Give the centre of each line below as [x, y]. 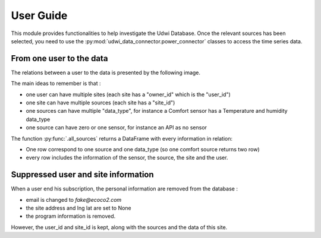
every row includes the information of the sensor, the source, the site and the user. [127, 158]
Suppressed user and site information [82, 175]
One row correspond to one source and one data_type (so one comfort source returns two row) [143, 149]
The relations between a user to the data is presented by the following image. [106, 72]
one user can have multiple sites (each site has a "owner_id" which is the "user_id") [128, 94]
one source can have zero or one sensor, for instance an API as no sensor [117, 128]
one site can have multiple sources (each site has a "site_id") [100, 103]
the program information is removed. [71, 216]
